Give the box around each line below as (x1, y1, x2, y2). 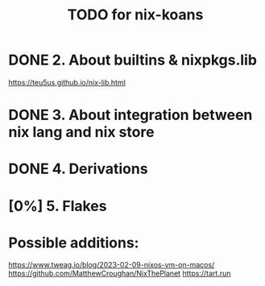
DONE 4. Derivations (8, 160, 148, 178)
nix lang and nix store (8, 123, 155, 142)
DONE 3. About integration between (8, 106, 253, 124)
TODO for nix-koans (67, 6, 204, 24)
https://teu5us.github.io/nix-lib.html (8, 77, 126, 87)
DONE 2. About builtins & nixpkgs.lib (8, 51, 258, 69)
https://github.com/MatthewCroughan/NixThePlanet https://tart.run (8, 268, 231, 279)
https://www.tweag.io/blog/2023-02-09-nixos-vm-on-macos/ (8, 260, 215, 270)
